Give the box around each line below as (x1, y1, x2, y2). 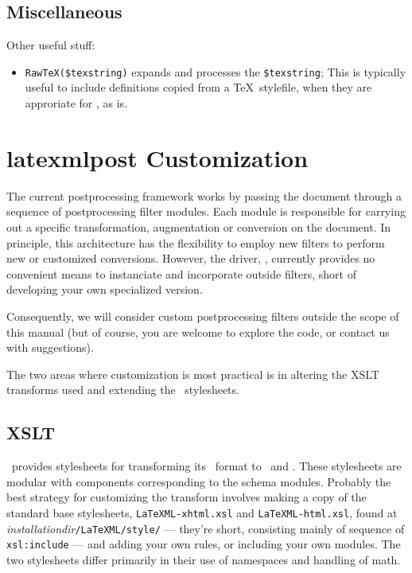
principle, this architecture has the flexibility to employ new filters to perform (6, 234, 385, 251)
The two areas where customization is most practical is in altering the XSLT (6, 365, 379, 382)
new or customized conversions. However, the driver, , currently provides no (6, 250, 375, 267)
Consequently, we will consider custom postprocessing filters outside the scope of (6, 307, 399, 324)
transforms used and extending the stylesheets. (6, 381, 239, 398)
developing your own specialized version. (6, 281, 203, 298)
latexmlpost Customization (6, 141, 309, 173)
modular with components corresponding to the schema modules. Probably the (6, 473, 391, 489)
